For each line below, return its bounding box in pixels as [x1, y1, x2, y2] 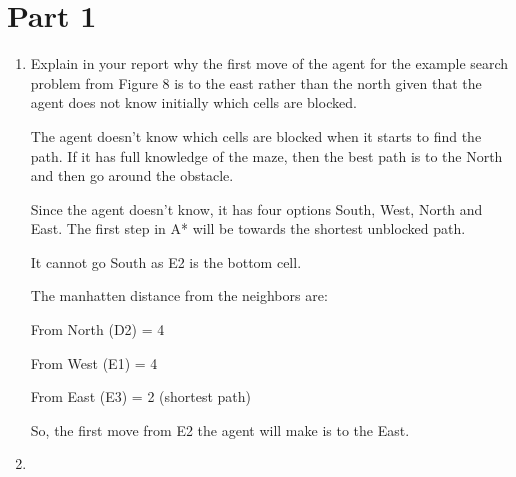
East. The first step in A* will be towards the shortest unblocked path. [30, 218, 466, 239]
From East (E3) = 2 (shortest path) [30, 386, 252, 407]
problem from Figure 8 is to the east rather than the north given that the [30, 72, 482, 93]
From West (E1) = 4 [30, 352, 158, 373]
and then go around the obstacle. [30, 165, 234, 186]
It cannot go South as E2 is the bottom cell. [30, 251, 302, 272]
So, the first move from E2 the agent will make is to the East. [30, 419, 410, 440]
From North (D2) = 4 [30, 319, 165, 340]
